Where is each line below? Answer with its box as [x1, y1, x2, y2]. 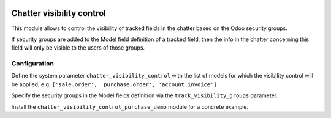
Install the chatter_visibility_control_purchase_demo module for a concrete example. [11, 103, 249, 110]
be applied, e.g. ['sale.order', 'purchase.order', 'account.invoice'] [11, 80, 217, 88]
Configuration [11, 59, 55, 68]
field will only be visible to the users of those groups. [11, 44, 145, 51]
